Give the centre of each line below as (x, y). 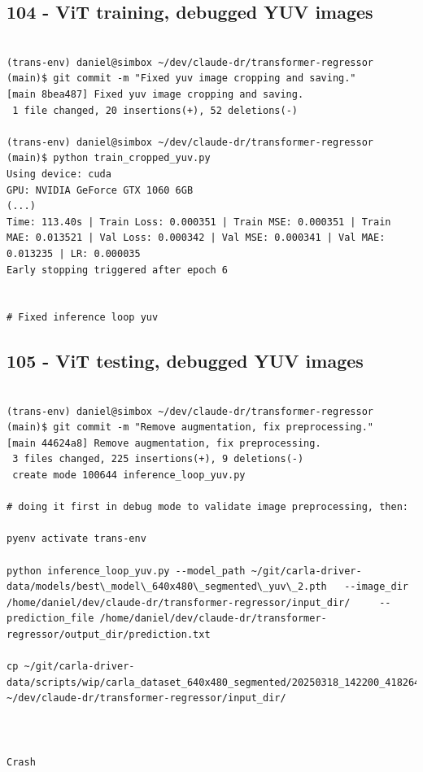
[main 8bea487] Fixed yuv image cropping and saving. (155, 94)
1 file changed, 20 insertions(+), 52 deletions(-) (155, 110)
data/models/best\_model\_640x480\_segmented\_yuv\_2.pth (167, 587)
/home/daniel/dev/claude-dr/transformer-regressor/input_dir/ (179, 602)
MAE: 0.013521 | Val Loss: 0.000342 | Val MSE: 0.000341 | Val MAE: (196, 238)
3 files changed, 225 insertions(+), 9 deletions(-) (158, 459)
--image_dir (376, 587)
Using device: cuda (59, 174)
